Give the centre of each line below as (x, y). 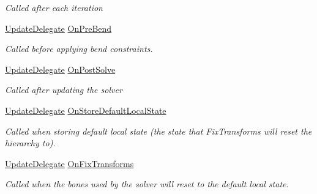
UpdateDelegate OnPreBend (58, 28)
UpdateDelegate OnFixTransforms (69, 163)
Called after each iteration (54, 7)
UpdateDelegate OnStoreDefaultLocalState (86, 110)
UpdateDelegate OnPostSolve (60, 69)
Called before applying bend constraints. (79, 49)
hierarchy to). (30, 143)
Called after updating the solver (64, 90)
